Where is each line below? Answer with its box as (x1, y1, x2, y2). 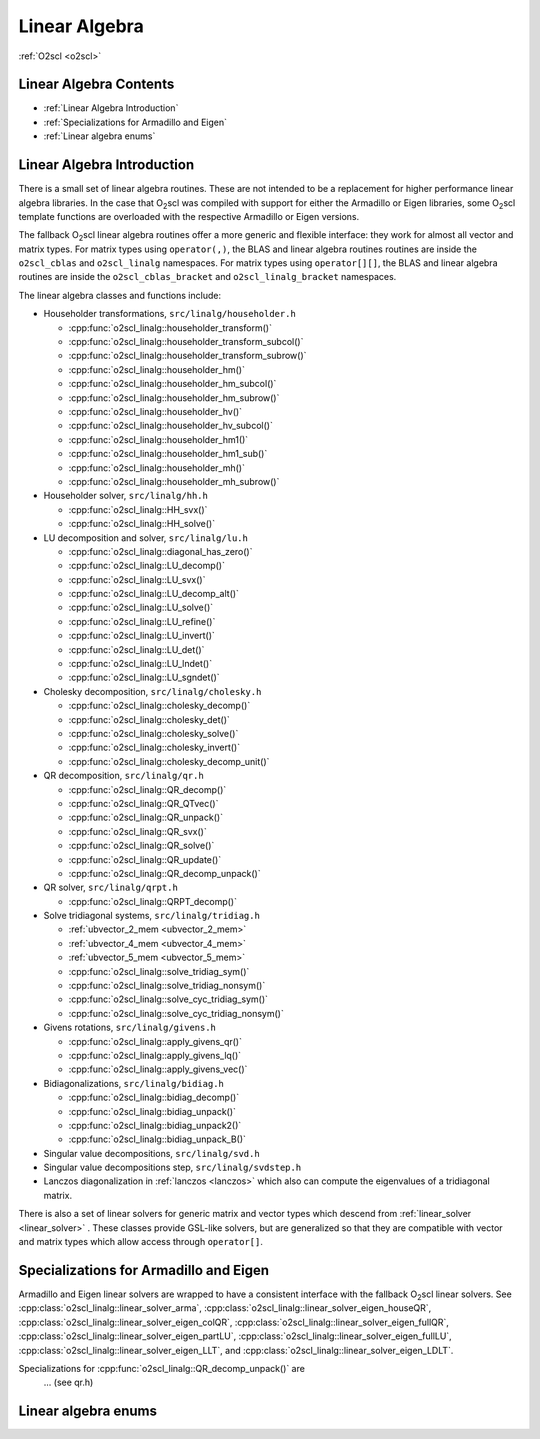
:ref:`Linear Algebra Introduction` (43, 102, 179, 114)
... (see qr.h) (43, 1376, 94, 1389)
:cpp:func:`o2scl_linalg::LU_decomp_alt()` (68, 588, 240, 600)
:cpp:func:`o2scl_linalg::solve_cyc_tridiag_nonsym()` (68, 1007, 284, 1019)
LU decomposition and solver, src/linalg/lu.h (43, 531, 249, 544)
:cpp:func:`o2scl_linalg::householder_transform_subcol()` (68, 336, 304, 348)
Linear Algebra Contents (18, 76, 175, 93)
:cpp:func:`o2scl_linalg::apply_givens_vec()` (68, 1063, 248, 1075)
